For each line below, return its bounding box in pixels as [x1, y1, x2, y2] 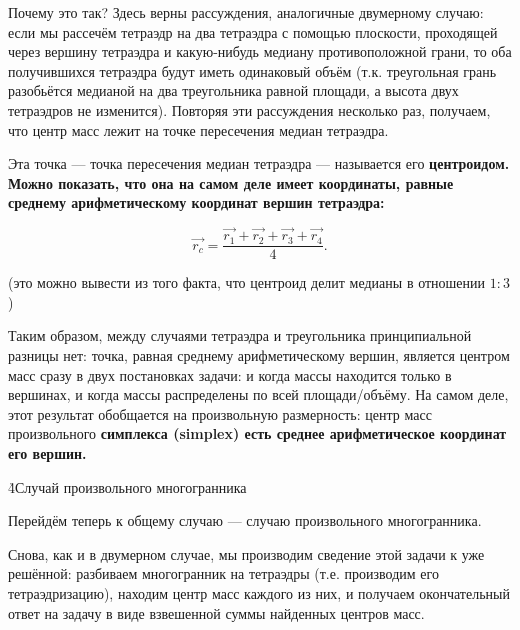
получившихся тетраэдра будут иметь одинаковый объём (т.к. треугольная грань [8, 60, 497, 81]
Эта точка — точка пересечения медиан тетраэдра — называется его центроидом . [8, 153, 510, 174]
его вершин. [8, 442, 87, 463]
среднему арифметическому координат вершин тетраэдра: [8, 192, 385, 213]
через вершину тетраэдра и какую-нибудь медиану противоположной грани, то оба [8, 41, 512, 62]
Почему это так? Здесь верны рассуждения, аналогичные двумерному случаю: [8, 2, 484, 22]
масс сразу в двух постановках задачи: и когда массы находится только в [8, 364, 452, 385]
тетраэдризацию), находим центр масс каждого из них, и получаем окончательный [8, 582, 510, 603]
